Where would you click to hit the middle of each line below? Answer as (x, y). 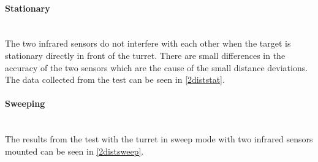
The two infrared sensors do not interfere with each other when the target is (148, 43)
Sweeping (25, 103)
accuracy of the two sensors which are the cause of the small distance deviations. (157, 67)
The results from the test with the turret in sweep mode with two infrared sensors (159, 139)
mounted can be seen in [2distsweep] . (74, 151)
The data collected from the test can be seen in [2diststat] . (115, 79)
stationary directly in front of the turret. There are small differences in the (145, 55)
